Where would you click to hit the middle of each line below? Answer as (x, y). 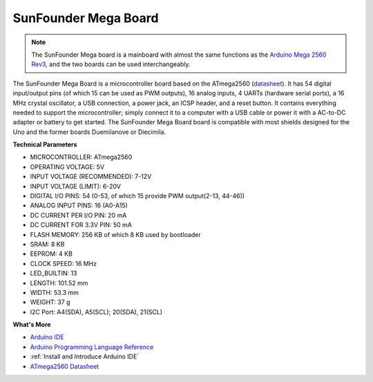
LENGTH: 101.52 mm (59, 283)
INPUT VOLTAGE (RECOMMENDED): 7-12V (91, 177)
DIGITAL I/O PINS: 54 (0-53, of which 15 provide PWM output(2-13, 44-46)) (137, 196)
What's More (32, 325)
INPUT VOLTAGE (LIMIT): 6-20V (75, 186)
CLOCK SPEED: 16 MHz (63, 263)
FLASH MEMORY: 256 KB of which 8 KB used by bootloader (115, 234)
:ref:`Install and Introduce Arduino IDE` (85, 356)
